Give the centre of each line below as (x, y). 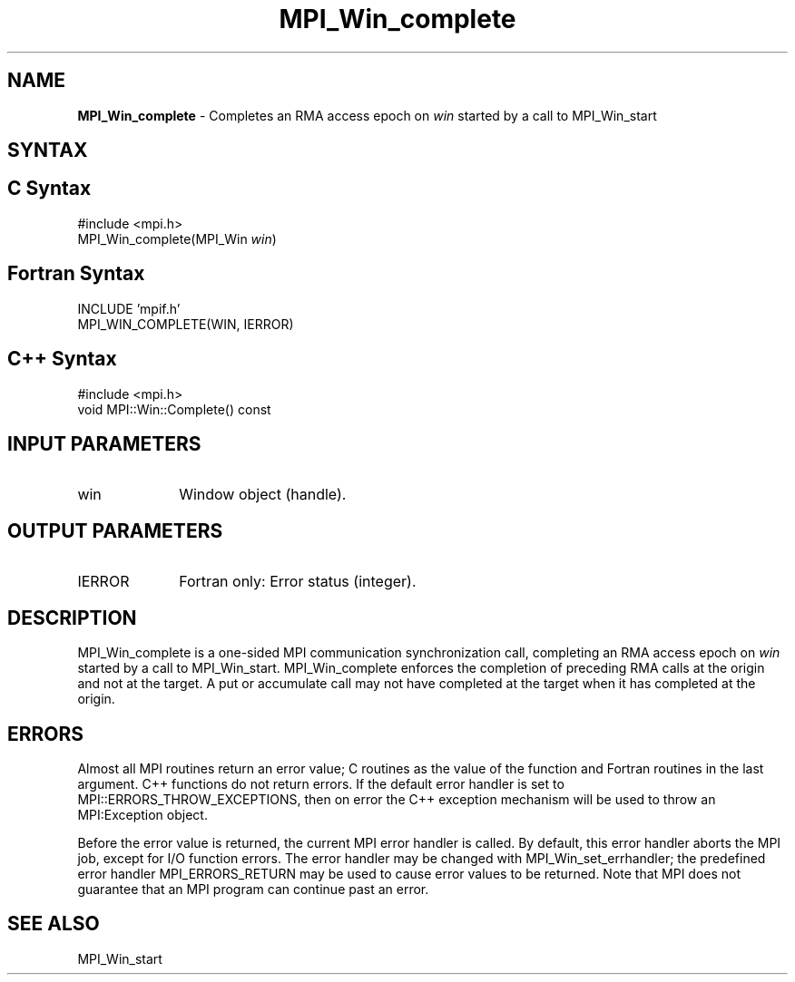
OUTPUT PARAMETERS (115, 530)
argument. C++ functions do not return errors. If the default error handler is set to (321, 783)
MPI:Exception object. (142, 814)
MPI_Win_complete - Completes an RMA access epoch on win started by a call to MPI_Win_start (367, 115)
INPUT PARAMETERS (104, 443)
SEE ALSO (54, 924)
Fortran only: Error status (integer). (298, 582)
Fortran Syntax (76, 274)
